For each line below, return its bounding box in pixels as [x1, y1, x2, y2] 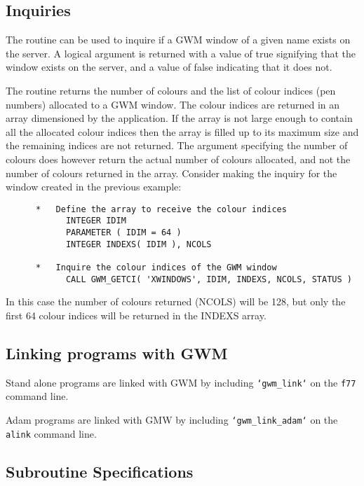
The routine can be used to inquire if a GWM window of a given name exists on [6, 32, 351, 47]
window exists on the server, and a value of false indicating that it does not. [6, 60, 332, 74]
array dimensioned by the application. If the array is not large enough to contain [6, 111, 353, 125]
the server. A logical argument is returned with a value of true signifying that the [6, 46, 356, 60]
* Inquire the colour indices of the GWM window [35, 263, 277, 273]
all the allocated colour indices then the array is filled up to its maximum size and [6, 124, 359, 139]
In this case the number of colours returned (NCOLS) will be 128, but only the [6, 294, 346, 309]
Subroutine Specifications [6, 460, 194, 482]
